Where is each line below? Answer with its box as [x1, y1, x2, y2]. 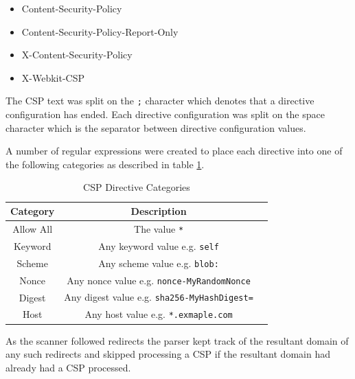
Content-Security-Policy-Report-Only [21, 24, 179, 38]
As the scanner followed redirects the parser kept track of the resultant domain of [5, 333, 349, 347]
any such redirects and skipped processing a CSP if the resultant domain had [5, 347, 330, 361]
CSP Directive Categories [83, 180, 190, 194]
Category [10, 204, 55, 218]
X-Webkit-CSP [21, 70, 85, 84]
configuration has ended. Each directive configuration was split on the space [5, 107, 325, 122]
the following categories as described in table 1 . [5, 157, 205, 171]
